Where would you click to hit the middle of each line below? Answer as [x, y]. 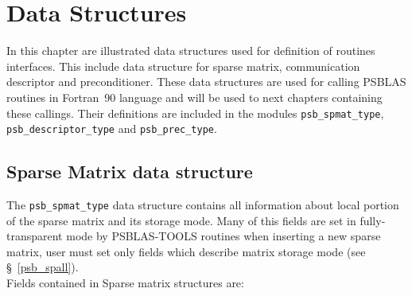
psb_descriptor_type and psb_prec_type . [112, 129]
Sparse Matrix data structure [130, 171]
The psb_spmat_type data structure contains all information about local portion [203, 205]
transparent [35, 236]
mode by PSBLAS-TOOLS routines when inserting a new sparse [223, 236]
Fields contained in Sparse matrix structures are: [125, 283]
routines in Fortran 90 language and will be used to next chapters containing [194, 97]
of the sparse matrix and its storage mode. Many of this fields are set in [181, 220]
